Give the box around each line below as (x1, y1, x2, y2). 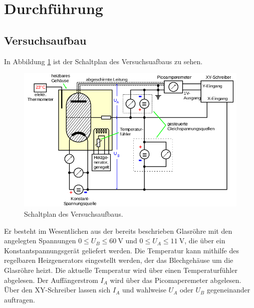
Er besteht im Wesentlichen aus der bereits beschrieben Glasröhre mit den (4, 225, 232, 236)
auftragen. (4, 294, 35, 304)
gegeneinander (206, 284, 250, 295)
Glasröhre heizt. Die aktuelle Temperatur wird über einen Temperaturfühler (4, 264, 237, 275)
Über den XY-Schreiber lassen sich (4, 284, 111, 295)
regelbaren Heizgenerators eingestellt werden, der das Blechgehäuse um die (4, 255, 233, 265)
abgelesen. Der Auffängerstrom (4, 274, 98, 285)
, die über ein (184, 235, 225, 246)
